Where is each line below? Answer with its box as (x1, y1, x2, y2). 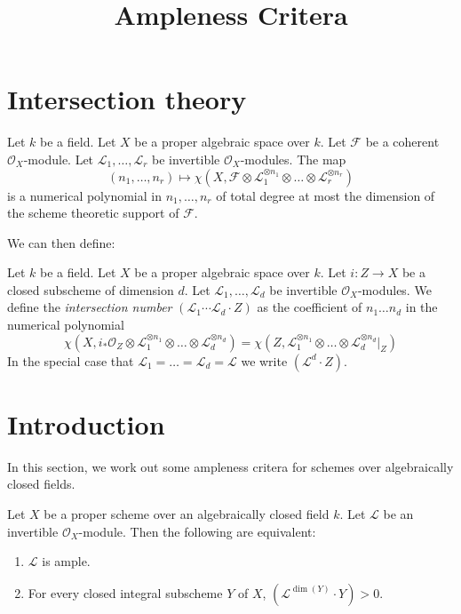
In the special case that (7, 351, 134, 370)
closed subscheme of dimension (7, 280, 174, 299)
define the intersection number (7, 298, 172, 316)
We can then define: (7, 233, 115, 251)
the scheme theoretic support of (7, 203, 179, 222)
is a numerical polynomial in (7, 186, 162, 204)
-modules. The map (240, 149, 346, 168)
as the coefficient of (257, 298, 362, 316)
